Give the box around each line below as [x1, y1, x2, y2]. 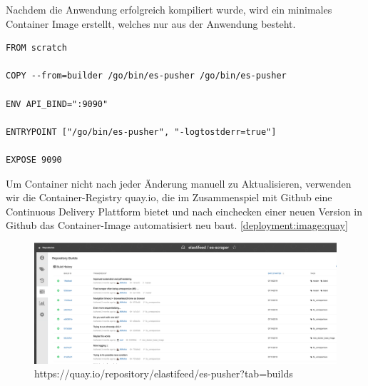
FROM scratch [6, 43, 67, 54]
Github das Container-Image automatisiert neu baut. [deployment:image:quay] [6, 218, 348, 233]
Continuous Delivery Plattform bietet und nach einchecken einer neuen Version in [6, 203, 363, 218]
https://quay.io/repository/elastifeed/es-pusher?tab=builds [34, 366, 293, 381]
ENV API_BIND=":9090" [6, 98, 108, 109]
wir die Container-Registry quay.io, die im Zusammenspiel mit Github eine [6, 190, 332, 205]
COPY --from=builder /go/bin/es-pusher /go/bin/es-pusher [6, 71, 287, 81]
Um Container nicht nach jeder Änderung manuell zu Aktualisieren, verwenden [6, 176, 352, 191]
